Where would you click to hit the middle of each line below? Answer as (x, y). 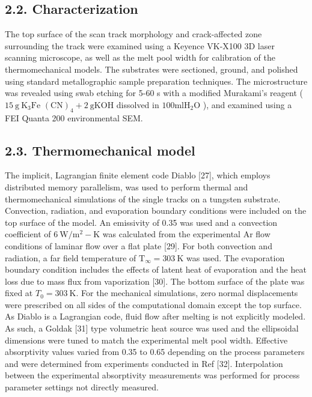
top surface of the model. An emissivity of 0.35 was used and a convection (141, 222)
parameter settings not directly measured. (82, 387)
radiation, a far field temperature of (71, 257)
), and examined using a (247, 104)
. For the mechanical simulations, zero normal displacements (187, 293)
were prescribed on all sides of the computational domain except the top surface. (153, 304)
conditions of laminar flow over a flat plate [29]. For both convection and (139, 245)
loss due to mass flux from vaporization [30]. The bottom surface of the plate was (155, 281)
